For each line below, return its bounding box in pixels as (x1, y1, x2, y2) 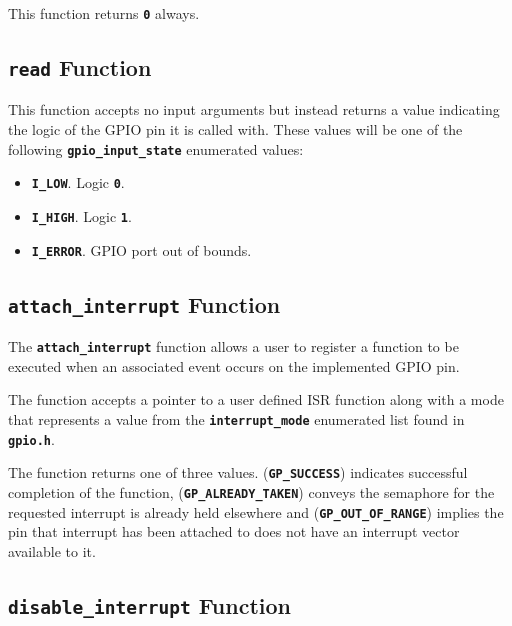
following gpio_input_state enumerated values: (8, 138, 304, 159)
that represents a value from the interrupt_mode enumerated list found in (8, 408, 465, 429)
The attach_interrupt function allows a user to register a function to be (8, 336, 459, 357)
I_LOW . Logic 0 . (31, 172, 125, 193)
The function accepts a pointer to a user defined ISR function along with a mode (8, 389, 504, 410)
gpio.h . (8, 428, 55, 449)
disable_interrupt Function (8, 589, 292, 620)
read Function (8, 52, 152, 83)
